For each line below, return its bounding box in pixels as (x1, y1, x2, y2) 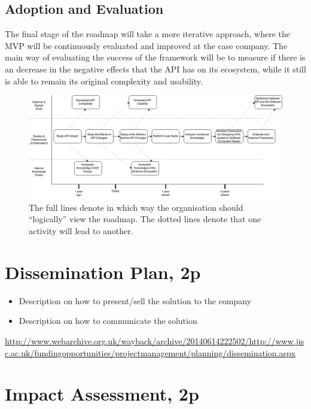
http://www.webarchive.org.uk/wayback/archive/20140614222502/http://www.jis (5, 334, 304, 347)
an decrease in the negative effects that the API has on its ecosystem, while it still (5, 62, 306, 75)
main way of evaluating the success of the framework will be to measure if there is (5, 51, 306, 63)
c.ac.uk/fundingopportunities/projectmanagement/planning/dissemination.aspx (5, 346, 295, 359)
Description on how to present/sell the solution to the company (19, 294, 252, 307)
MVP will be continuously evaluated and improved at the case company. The (5, 39, 288, 51)
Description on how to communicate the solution (19, 314, 197, 327)
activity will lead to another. (29, 225, 133, 237)
